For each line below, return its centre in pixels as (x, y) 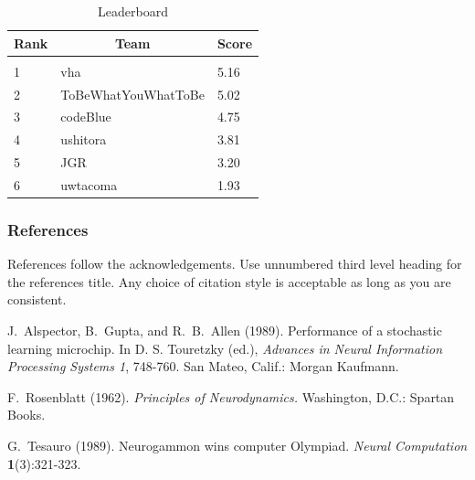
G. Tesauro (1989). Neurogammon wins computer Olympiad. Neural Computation (237, 445)
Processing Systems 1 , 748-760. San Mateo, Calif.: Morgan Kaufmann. (203, 366)
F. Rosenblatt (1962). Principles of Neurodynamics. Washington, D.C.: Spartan (231, 396)
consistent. (37, 299)
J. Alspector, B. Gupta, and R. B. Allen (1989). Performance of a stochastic (225, 330)
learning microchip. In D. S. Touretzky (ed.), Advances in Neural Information (225, 348)
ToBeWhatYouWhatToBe (132, 94)
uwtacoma (89, 184)
